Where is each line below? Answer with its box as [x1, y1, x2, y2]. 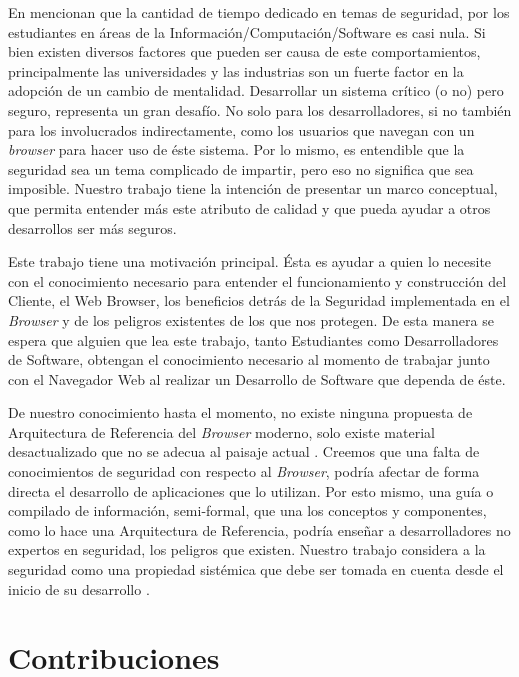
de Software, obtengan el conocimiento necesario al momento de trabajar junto [8, 349, 490, 370]
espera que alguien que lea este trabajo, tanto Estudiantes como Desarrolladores [8, 329, 499, 350]
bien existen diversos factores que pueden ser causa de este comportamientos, [8, 41, 481, 62]
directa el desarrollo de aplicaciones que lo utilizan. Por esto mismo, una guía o [8, 480, 494, 501]
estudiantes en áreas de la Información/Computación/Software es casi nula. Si [8, 21, 486, 42]
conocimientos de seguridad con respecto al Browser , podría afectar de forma [8, 461, 480, 482]
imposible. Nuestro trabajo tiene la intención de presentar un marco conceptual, [8, 178, 498, 199]
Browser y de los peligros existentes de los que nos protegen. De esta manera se [8, 309, 494, 330]
